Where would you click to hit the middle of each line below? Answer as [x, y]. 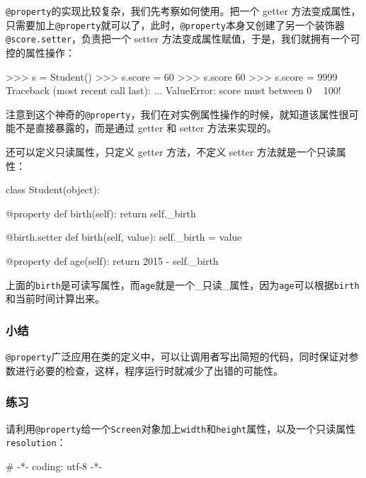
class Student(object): [53, 189]
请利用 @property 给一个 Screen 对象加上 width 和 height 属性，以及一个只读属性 [181, 428]
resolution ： [36, 442]
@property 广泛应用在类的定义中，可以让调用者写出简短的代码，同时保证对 [177, 357]
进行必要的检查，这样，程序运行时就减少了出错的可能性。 [149, 370]
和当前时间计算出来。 [55, 298]
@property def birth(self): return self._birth [101, 213]
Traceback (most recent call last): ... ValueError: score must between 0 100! [173, 90]
